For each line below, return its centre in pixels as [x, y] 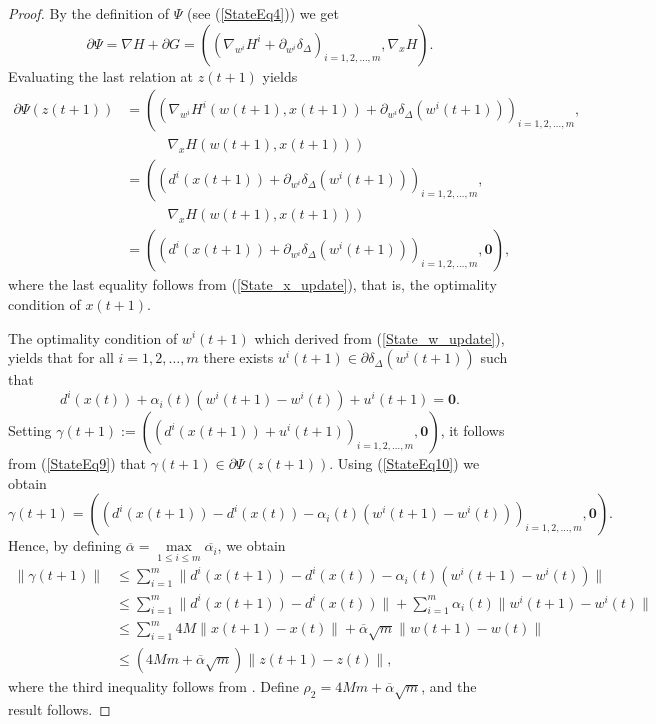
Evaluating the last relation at [101, 75]
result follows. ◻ [59, 708]
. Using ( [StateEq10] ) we [404, 463]
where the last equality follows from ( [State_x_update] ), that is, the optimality [252, 284]
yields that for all [61, 357]
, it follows [472, 430]
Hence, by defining [65, 545]
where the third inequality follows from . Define [153, 685]
